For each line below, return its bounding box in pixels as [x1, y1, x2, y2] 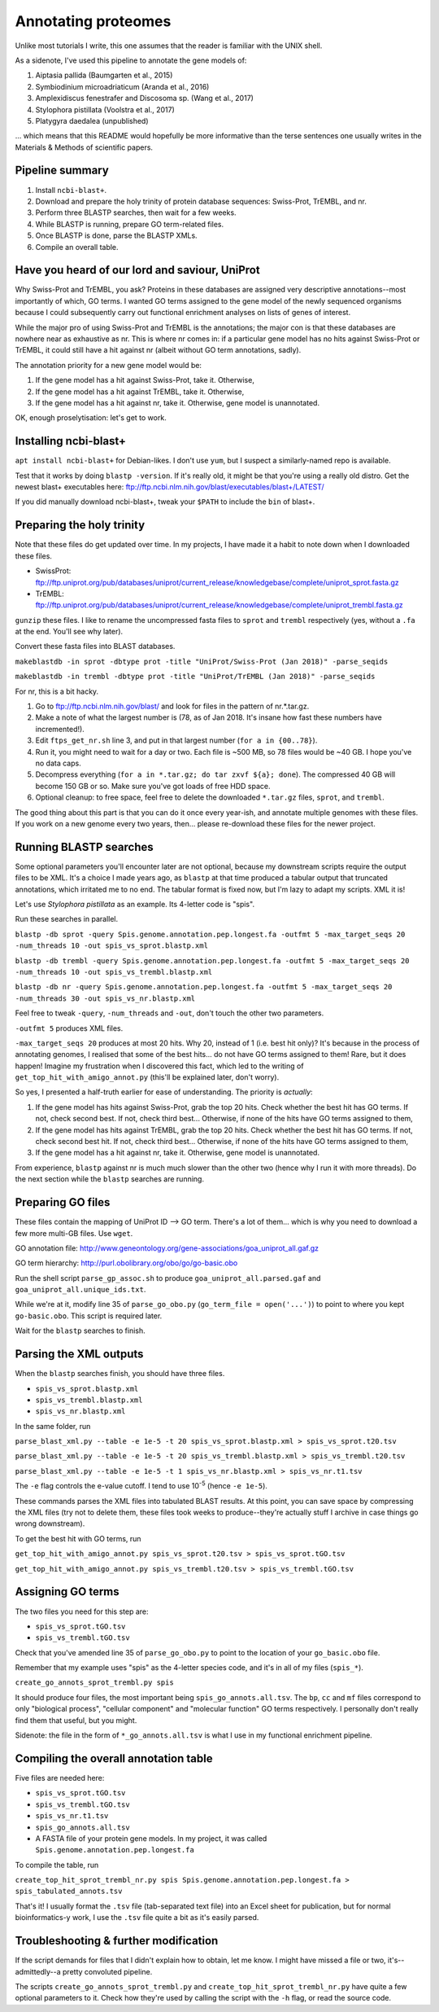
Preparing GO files [15, 1195, 111, 1209]
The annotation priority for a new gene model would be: [15, 360, 202, 370]
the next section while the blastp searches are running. [15, 1174, 205, 1184]
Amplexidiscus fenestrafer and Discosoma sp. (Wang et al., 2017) [35, 94, 254, 103]
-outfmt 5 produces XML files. [15, 1023, 124, 1033]
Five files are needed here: [15, 1773, 105, 1782]
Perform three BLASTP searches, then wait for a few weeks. [35, 208, 237, 217]
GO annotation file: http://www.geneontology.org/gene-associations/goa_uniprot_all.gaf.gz [15, 1243, 319, 1253]
